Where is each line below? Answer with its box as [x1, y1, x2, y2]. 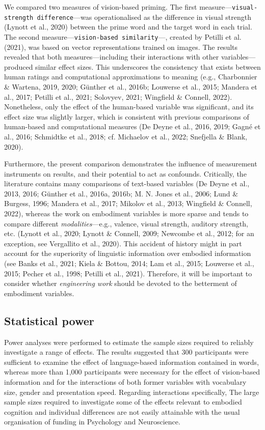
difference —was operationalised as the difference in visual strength [37, 11, 251, 22]
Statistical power [4, 312, 94, 328]
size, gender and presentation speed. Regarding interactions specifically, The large [4, 386, 259, 397]
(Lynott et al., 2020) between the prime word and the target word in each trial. [4, 21, 252, 32]
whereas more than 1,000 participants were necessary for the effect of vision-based [4, 366, 260, 377]
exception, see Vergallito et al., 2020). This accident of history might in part [4, 238, 242, 248]
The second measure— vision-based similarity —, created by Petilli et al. [4, 31, 242, 42]
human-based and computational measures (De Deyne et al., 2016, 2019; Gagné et [4, 121, 261, 132]
